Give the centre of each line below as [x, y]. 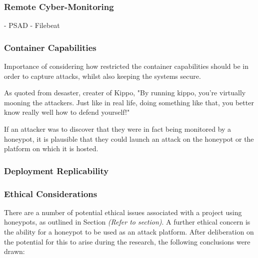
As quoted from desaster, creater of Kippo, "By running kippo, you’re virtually [125, 93]
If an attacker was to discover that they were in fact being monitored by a [118, 129]
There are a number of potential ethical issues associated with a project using [123, 212]
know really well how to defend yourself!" [67, 112]
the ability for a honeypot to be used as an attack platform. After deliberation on [129, 232]
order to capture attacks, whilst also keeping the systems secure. [102, 76]
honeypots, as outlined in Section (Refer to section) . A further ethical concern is [127, 222]
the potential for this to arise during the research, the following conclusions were [127, 241]
